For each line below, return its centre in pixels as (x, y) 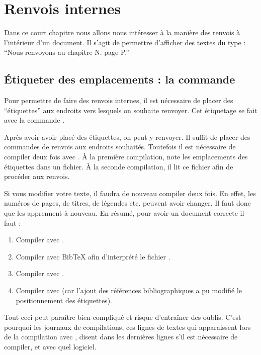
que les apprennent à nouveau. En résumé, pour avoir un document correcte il (124, 213)
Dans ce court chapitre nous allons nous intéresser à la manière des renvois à (122, 32)
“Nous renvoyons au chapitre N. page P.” (67, 52)
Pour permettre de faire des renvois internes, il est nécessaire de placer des (119, 100)
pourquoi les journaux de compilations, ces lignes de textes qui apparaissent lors (127, 327)
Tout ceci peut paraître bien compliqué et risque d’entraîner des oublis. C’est (123, 317)
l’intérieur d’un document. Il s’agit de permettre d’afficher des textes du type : (125, 42)
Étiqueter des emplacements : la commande (120, 79)
